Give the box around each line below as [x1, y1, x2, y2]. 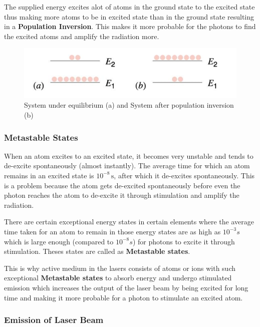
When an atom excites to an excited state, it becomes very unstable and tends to [4, 150, 253, 161]
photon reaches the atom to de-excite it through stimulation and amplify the [4, 190, 239, 200]
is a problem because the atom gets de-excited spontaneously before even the [4, 180, 240, 190]
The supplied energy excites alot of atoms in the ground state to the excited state [4, 2, 255, 12]
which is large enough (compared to [4, 236, 114, 246]
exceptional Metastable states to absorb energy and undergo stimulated [4, 272, 232, 283]
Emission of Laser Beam [4, 313, 104, 326]
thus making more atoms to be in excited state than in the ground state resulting [4, 11, 254, 22]
